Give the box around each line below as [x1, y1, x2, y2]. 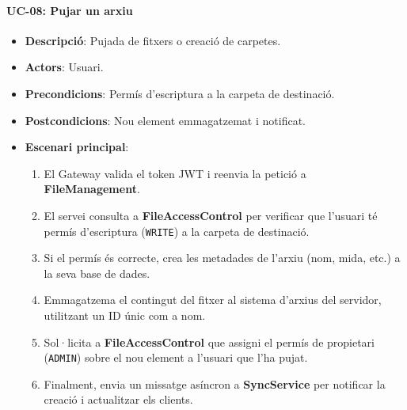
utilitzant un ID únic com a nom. [44, 306, 206, 323]
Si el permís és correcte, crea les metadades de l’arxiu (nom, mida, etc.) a [44, 249, 401, 266]
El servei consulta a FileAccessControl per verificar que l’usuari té [44, 207, 378, 223]
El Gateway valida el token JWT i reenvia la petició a [44, 165, 306, 181]
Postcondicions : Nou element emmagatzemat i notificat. [25, 112, 306, 128]
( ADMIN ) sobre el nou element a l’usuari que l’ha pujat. [44, 349, 308, 366]
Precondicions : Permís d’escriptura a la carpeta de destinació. [25, 85, 335, 101]
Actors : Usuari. [25, 59, 104, 75]
